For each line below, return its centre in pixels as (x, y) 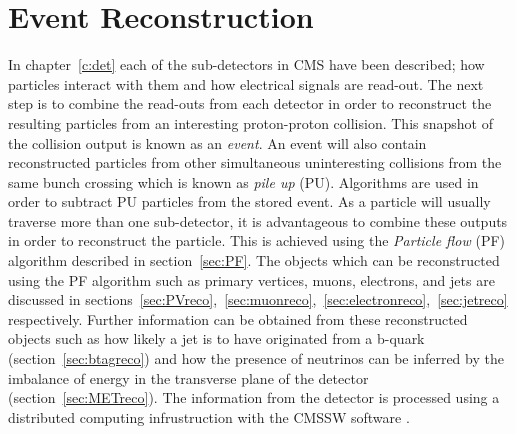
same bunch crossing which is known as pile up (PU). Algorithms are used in (243, 181)
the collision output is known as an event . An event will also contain (217, 142)
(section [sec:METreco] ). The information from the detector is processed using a (254, 397)
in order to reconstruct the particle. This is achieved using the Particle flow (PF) (257, 240)
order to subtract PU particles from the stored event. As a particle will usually (249, 201)
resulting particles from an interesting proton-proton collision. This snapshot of (250, 122)
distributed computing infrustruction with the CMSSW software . (209, 416)
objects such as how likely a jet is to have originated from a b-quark (216, 338)
